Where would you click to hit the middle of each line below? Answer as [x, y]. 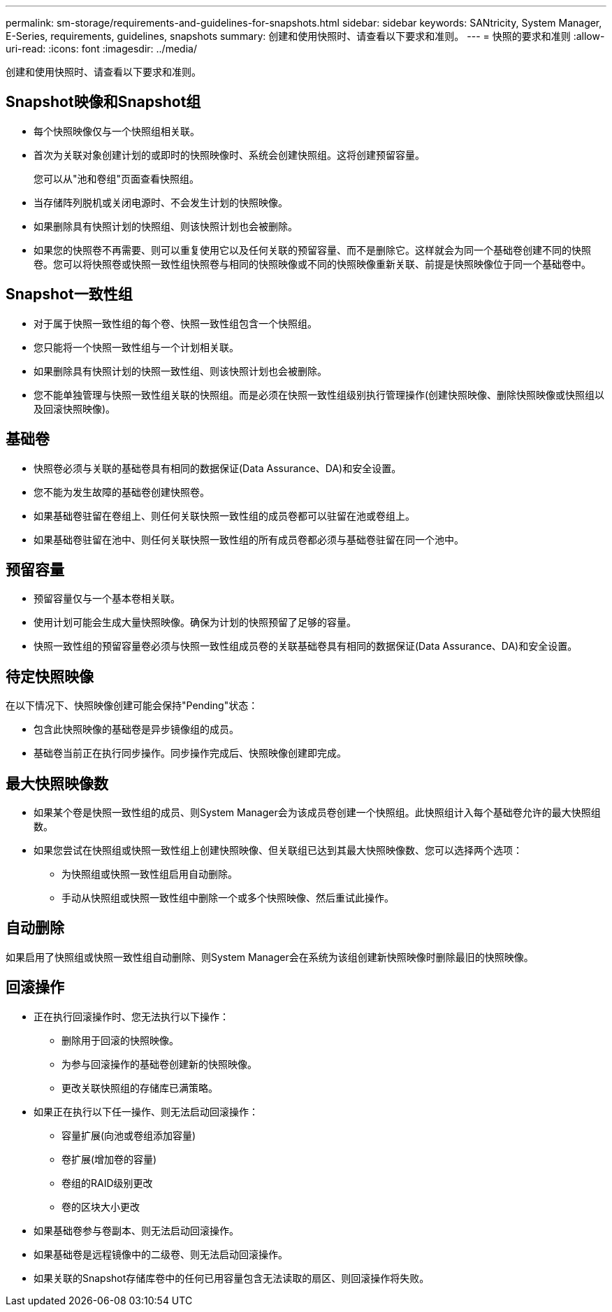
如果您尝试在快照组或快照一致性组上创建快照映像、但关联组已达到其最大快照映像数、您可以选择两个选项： [278, 850]
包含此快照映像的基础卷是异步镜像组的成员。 [136, 729]
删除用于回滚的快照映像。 [120, 1040]
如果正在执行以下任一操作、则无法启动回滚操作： [146, 1111]
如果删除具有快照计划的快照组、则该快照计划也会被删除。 [166, 226]
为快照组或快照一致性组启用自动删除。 [150, 874]
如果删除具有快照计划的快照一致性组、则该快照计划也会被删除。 [180, 371]
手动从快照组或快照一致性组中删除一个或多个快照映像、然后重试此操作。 [228, 898]
